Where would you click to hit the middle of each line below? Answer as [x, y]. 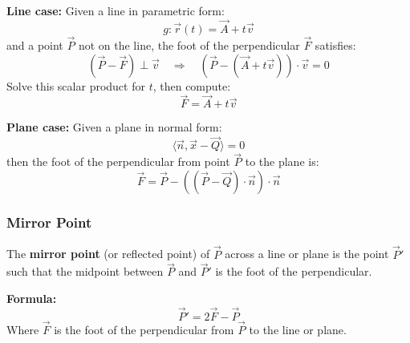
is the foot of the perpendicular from [144, 329]
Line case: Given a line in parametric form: [116, 10]
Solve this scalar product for [76, 85]
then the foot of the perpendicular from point [118, 161]
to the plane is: [282, 161]
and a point [35, 45]
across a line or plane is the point [307, 254]
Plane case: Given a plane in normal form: [114, 127]
